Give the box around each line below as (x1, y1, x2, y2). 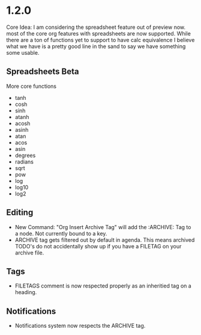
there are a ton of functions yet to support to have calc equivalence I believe (6, 36, 195, 43)
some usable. (6, 49, 40, 56)
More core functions (6, 82, 57, 90)
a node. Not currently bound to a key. (14, 230, 107, 237)
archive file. (14, 249, 44, 256)
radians (14, 158, 34, 165)
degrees (14, 152, 36, 159)
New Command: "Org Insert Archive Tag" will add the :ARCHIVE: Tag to (14, 223, 191, 230)
